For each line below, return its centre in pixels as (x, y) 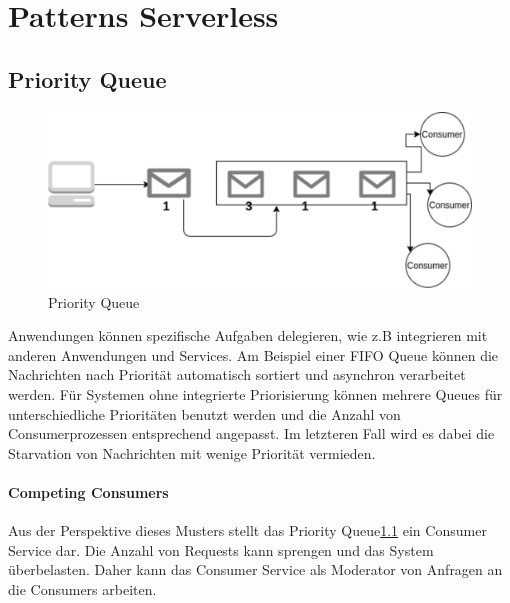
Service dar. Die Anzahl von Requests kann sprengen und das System (221, 549)
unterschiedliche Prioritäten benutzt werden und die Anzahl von (204, 413)
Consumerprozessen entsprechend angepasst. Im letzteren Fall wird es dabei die (251, 433)
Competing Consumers (88, 491)
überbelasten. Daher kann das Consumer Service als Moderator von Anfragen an (255, 569)
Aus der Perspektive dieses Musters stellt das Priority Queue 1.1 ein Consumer (247, 530)
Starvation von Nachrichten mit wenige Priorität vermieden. (192, 452)
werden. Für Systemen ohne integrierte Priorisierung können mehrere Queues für (255, 393)
